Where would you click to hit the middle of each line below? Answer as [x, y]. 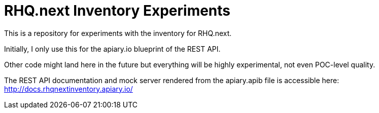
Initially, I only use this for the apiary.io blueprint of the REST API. [112, 49]
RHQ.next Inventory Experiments [117, 11]
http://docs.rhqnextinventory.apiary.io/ [68, 89]
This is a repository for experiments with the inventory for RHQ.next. [118, 33]
